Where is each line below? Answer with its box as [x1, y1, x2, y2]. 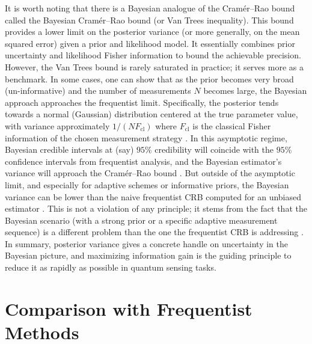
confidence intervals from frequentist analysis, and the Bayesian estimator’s [5, 155, 282, 167]
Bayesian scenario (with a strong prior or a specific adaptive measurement [5, 213, 278, 226]
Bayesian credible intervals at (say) [5, 143, 134, 156]
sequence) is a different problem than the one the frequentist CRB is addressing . [5, 226, 304, 238]
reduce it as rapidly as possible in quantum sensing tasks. [5, 261, 216, 274]
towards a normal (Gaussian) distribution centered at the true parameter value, [5, 108, 298, 120]
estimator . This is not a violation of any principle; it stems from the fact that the [5, 202, 307, 215]
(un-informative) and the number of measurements [5, 84, 191, 97]
